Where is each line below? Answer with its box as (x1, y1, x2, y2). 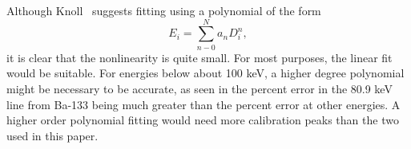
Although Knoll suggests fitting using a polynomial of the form (6, 2, 321, 18)
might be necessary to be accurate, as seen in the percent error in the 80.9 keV (6, 80, 393, 96)
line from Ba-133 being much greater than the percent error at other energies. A (6, 96, 401, 112)
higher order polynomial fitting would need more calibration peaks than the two (6, 112, 399, 128)
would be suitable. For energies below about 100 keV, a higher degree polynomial (6, 65, 405, 81)
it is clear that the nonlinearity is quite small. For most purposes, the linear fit (6, 49, 393, 65)
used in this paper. (6, 127, 99, 143)
